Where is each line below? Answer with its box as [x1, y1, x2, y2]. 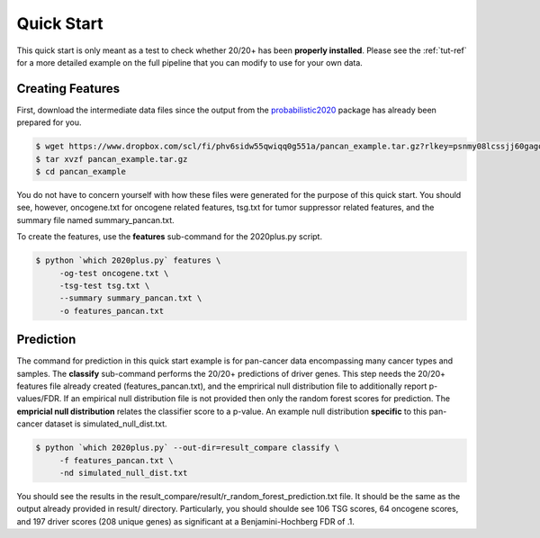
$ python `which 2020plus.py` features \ [35, 256, 221, 265]
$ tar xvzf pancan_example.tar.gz [35, 154, 188, 164]
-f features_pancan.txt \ [58, 455, 175, 465]
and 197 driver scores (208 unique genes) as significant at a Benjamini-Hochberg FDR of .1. [16, 516, 355, 526]
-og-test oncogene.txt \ [58, 268, 169, 278]
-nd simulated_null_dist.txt [58, 468, 188, 478]
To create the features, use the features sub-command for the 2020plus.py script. [16, 231, 323, 242]
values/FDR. [16, 393, 62, 404]
